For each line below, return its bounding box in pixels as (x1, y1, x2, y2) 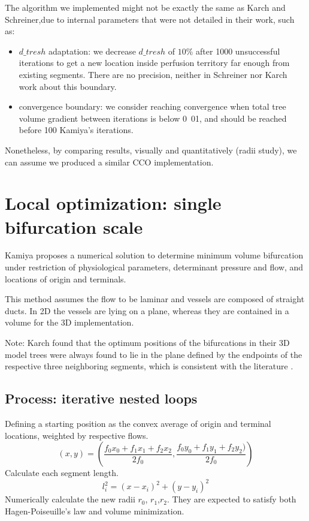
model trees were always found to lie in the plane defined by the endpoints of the (5, 348, 302, 360)
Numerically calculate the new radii (5, 493, 135, 505)
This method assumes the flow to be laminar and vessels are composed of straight (5, 293, 305, 305)
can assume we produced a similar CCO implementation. (5, 155, 214, 168)
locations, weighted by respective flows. (5, 429, 149, 441)
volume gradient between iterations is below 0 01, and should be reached (19, 112, 287, 124)
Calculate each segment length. (5, 466, 119, 479)
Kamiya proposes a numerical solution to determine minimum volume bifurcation (5, 249, 304, 261)
